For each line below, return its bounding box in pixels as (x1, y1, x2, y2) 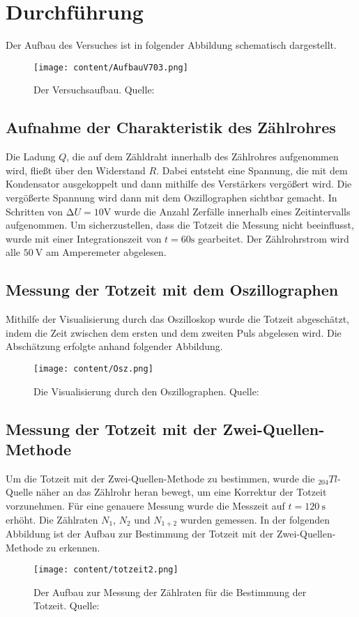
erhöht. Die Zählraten (6, 512, 98, 526)
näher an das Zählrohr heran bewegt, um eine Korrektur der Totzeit (36, 485, 327, 499)
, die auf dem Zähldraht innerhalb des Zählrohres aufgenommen (66, 149, 339, 164)
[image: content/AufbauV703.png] (33, 62, 188, 73)
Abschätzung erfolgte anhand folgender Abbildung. (6, 339, 223, 353)
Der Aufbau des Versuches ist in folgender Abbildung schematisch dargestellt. (6, 38, 337, 52)
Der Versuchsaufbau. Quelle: (33, 82, 155, 97)
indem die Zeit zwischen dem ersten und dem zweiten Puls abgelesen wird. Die (6, 325, 342, 340)
